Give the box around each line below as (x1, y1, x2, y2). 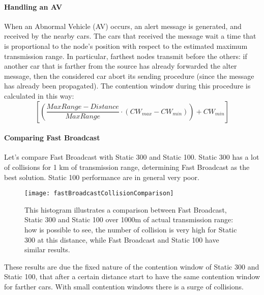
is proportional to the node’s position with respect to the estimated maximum (4, 40, 248, 51)
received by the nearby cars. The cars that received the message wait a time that (4, 31, 256, 41)
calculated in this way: (4, 90, 74, 101)
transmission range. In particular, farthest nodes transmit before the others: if (4, 50, 247, 61)
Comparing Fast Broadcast (4, 132, 100, 143)
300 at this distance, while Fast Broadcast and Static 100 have (24, 234, 219, 245)
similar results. (24, 244, 70, 255)
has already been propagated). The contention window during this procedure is (4, 80, 251, 91)
